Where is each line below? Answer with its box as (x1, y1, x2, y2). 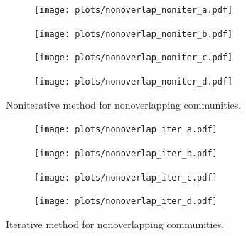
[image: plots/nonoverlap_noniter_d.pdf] (34, 76, 233, 87)
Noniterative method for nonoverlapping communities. (6, 97, 242, 112)
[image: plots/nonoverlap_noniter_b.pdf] (34, 28, 233, 39)
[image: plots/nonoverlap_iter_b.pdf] (34, 148, 218, 159)
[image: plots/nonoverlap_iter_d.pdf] (34, 196, 218, 207)
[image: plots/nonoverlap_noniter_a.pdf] (34, 5, 233, 15)
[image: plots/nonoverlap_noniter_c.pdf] (34, 53, 233, 63)
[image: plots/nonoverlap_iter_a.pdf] (34, 124, 218, 135)
